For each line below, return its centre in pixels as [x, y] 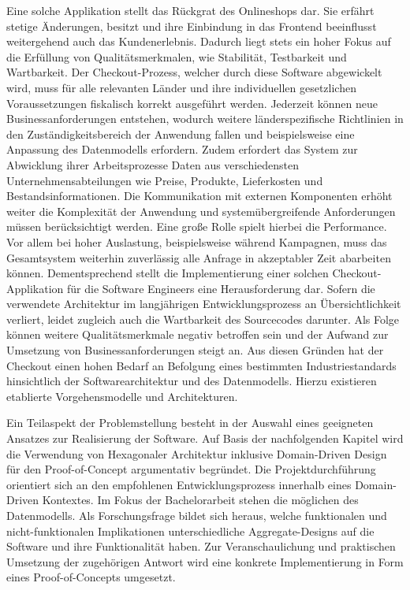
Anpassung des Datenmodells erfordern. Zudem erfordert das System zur [182, 149]
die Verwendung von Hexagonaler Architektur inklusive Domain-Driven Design [197, 453]
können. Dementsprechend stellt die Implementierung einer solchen [168, 273]
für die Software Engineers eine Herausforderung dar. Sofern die [221, 288]
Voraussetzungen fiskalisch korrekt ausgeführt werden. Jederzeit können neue [192, 103]
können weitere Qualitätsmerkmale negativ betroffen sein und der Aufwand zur [198, 334]
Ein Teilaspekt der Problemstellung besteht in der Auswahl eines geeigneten [190, 423]
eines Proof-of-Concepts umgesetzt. [91, 577]
